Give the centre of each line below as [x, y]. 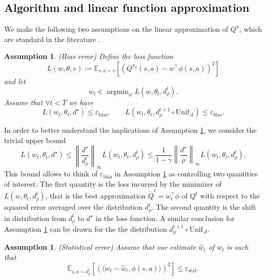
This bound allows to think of [51, 174]
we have [81, 102]
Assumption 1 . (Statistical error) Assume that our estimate [100, 247]
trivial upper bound [35, 140]
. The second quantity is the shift [204, 207]
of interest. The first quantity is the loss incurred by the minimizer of [113, 183]
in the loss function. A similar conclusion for [165, 218]
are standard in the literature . [52, 39]
